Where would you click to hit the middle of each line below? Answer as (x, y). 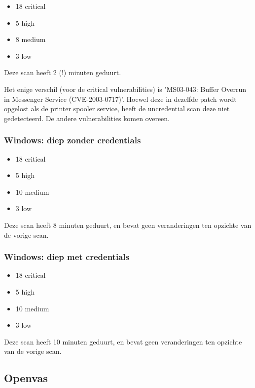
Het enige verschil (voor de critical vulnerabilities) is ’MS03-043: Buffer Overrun (125, 89)
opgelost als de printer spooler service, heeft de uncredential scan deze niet (117, 108)
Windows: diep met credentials (67, 257)
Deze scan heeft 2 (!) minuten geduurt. (63, 72)
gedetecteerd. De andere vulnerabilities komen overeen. (87, 118)
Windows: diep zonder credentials (73, 140)
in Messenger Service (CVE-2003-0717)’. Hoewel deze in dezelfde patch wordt (120, 99)
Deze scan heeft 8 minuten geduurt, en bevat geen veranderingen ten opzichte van (128, 225)
